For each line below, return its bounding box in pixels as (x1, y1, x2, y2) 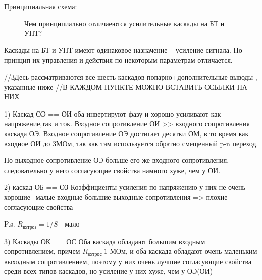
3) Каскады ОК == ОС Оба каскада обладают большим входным (4, 236, 205, 246)
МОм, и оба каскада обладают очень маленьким (110, 246, 257, 256)
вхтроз (22, 224, 37, 230)
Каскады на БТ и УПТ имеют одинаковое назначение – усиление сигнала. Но (4, 44, 242, 55)
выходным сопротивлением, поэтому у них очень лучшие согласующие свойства (4, 256, 252, 266)
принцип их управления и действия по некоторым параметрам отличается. (4, 54, 233, 65)
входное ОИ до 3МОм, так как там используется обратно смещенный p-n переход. (4, 138, 258, 148)
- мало (60, 218, 80, 229)
